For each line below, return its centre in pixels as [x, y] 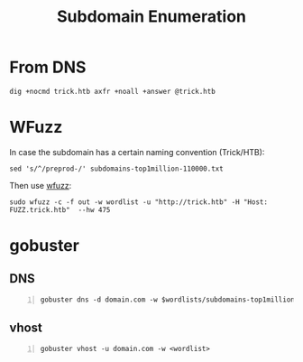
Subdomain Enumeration [151, 17]
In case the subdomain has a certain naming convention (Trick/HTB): [137, 152]
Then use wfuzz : [41, 185]
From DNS [48, 67]
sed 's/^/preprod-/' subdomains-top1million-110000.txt [116, 169]
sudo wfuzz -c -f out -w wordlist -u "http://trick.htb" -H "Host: [139, 202]
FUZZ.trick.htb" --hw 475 [60, 209]
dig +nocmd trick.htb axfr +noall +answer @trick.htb [113, 91]
